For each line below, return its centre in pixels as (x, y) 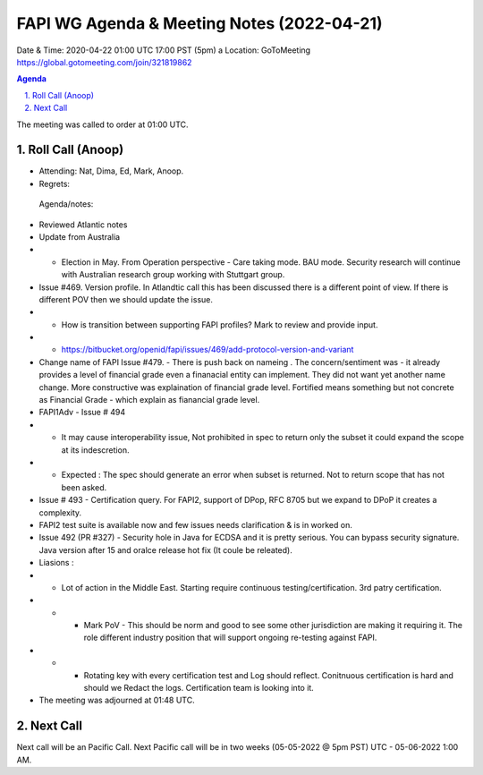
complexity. (60, 512)
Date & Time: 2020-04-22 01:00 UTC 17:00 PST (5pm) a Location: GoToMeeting (164, 50)
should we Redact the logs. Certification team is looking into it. (199, 688)
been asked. (84, 487)
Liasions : (56, 563)
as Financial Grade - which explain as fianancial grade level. (149, 400)
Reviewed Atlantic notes (83, 225)
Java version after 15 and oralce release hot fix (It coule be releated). (165, 549)
